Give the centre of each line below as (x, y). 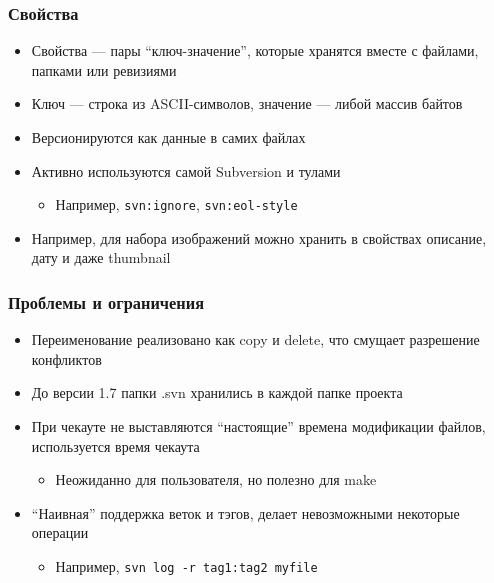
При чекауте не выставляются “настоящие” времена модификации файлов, (258, 426)
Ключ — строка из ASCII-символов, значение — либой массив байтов (247, 103)
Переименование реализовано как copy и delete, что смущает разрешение (255, 339)
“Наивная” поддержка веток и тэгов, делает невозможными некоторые (245, 512)
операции (60, 532)
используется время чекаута (115, 445)
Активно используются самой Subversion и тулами (186, 170)
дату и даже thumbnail (101, 257)
